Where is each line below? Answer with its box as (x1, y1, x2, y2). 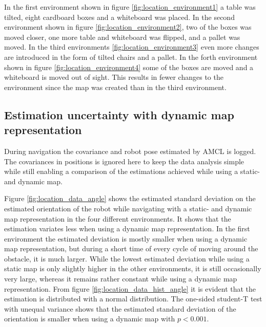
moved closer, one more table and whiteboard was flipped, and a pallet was (4, 31, 240, 42)
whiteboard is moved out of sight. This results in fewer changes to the (4, 72, 223, 82)
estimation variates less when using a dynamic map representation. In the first (4, 223, 250, 234)
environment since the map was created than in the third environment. (4, 81, 227, 92)
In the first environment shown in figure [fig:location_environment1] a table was (4, 2, 256, 12)
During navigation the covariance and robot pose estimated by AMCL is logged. (4, 145, 256, 156)
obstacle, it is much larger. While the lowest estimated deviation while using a (4, 253, 250, 264)
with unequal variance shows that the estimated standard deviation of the (4, 303, 236, 314)
